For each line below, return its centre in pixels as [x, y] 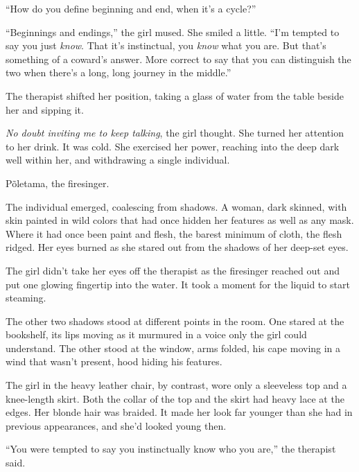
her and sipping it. [45, 109]
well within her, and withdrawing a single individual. [118, 160]
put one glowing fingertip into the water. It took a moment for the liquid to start [178, 284]
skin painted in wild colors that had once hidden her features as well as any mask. [180, 220]
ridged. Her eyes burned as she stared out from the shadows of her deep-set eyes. [177, 247]
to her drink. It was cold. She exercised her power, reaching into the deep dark [173, 146]
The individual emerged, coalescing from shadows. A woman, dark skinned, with [176, 206]
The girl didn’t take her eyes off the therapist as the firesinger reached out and [173, 270]
